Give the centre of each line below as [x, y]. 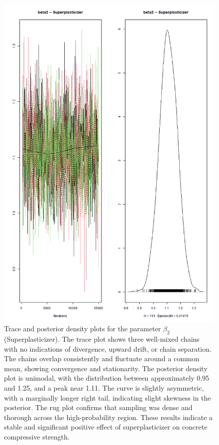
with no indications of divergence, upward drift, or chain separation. [108, 348]
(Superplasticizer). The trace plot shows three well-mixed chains [102, 339]
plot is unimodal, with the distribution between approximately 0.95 [107, 378]
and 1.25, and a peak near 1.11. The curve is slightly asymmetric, [104, 387]
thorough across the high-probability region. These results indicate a [109, 417]
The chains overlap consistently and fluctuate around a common [102, 358]
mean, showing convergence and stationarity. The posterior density [106, 368]
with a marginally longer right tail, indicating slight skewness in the [108, 397]
